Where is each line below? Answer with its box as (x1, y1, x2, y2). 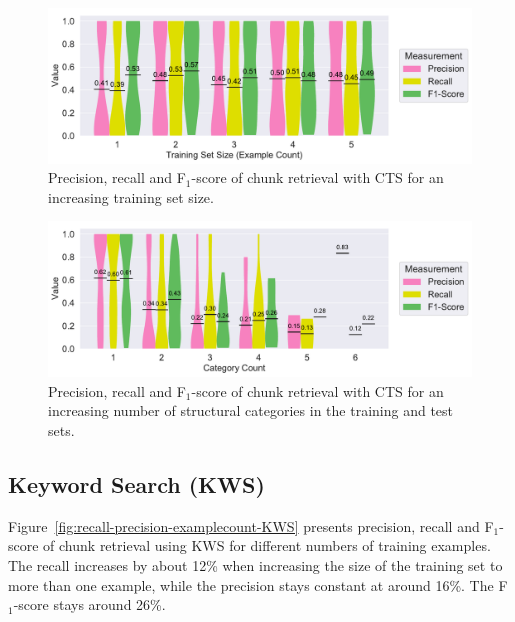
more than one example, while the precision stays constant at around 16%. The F (8, 574, 508, 595)
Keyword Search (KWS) (8, 468, 265, 499)
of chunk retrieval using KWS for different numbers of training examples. (43, 535, 491, 556)
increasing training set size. (48, 186, 214, 207)
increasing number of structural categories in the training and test (48, 400, 454, 421)
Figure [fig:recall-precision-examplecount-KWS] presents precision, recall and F (8, 515, 494, 536)
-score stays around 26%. (13, 594, 166, 615)
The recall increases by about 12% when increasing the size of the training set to (8, 554, 503, 575)
